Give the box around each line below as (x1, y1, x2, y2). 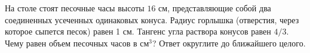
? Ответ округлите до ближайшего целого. (152, 36, 306, 49)
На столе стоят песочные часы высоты (5, 2, 145, 14)
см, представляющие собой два (158, 2, 271, 14)
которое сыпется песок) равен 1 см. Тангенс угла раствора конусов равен (5, 25, 271, 38)
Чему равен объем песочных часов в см (5, 36, 149, 49)
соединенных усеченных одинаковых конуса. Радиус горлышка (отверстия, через (5, 13, 299, 26)
